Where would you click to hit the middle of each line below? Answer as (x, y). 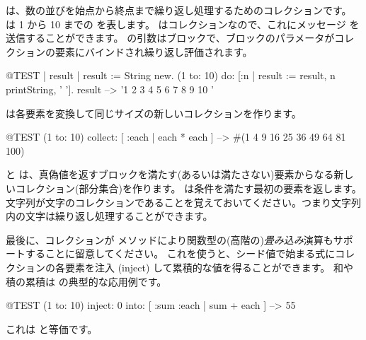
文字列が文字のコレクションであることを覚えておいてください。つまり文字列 (183, 202)
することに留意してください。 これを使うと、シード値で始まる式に (180, 253)
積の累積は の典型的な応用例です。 (86, 281)
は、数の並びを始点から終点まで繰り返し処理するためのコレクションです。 (179, 10)
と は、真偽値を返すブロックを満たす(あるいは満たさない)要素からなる (170, 174)
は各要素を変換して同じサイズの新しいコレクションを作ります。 (154, 113)
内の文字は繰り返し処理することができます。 (109, 216)
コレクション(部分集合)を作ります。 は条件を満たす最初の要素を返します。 (188, 188)
